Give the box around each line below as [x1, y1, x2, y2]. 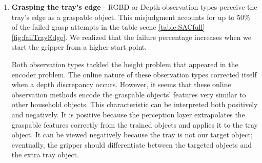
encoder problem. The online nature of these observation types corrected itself [11, 69, 257, 79]
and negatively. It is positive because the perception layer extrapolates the [11, 109, 245, 119]
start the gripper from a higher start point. [11, 42, 147, 52]
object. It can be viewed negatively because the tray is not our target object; [11, 129, 253, 140]
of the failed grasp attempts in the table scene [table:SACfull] [11, 22, 205, 32]
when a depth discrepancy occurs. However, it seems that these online [11, 79, 231, 90]
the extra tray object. [11, 149, 79, 160]
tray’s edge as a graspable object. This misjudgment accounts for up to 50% [11, 11, 250, 22]
